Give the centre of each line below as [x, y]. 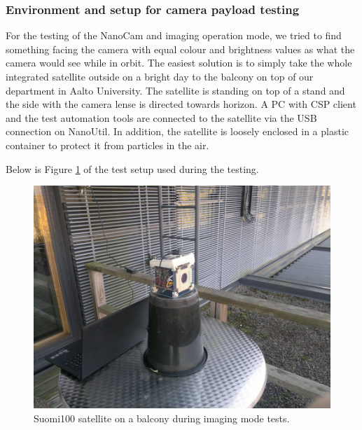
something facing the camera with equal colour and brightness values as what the [180, 49]
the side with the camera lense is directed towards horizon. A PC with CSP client [181, 104]
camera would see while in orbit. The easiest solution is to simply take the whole [179, 63]
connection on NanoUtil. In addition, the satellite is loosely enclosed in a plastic [177, 131]
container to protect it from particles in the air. [107, 145]
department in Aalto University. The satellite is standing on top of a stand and [175, 90]
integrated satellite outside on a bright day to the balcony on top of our [160, 76]
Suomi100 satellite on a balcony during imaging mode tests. [162, 418]
